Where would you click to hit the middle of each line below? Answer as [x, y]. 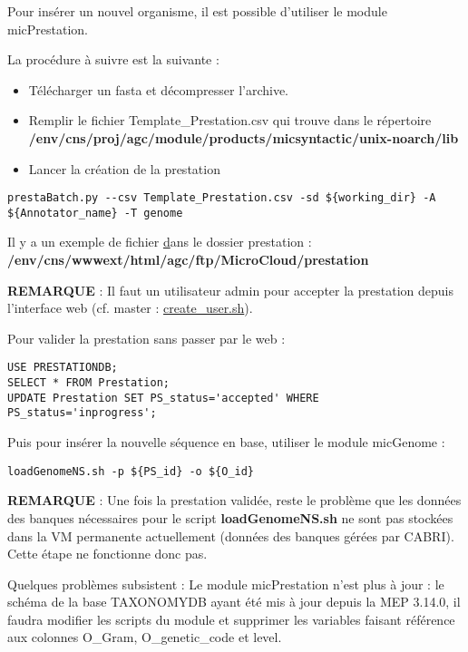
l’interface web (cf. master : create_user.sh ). [130, 308]
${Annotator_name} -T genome [95, 213]
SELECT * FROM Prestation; [88, 383]
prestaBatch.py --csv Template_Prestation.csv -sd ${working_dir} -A [222, 198]
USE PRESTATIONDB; [63, 368]
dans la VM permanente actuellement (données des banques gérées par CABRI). [231, 535]
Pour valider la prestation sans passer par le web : [146, 338]
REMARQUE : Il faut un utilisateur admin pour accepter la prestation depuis [230, 290]
